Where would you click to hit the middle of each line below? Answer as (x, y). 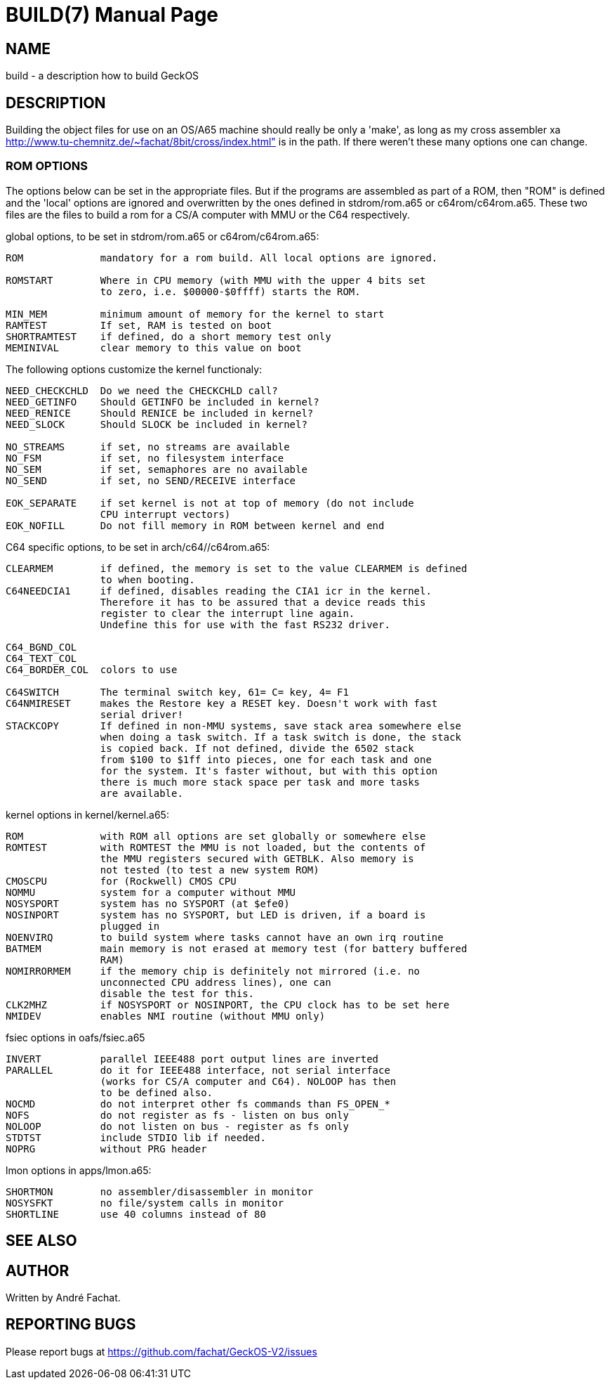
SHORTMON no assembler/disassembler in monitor (160, 1191)
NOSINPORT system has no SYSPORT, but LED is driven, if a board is (216, 915)
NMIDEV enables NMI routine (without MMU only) (166, 1016)
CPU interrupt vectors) (165, 514)
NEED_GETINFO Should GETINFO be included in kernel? (163, 402)
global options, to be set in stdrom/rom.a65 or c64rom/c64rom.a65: (163, 236)
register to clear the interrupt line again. (227, 613)
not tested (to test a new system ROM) (210, 870)
